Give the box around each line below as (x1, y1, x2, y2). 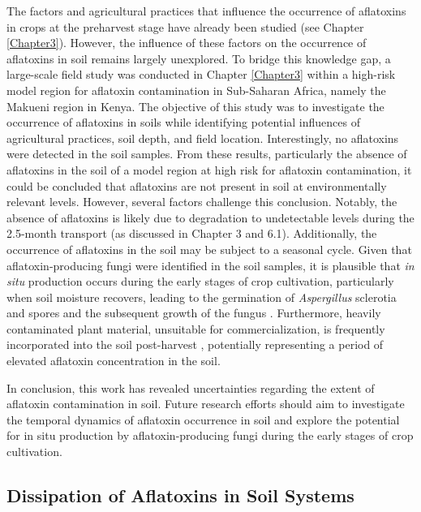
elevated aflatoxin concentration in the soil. (6, 352, 221, 369)
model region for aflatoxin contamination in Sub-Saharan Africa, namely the (6, 81, 386, 98)
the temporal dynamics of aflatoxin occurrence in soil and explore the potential (6, 411, 400, 428)
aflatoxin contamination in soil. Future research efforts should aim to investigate (6, 395, 405, 412)
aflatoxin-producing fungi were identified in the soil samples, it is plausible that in (6, 256, 415, 273)
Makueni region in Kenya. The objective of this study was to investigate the (6, 97, 384, 114)
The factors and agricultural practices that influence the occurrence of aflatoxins (6, 2, 406, 19)
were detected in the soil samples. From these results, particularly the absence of (6, 145, 407, 162)
